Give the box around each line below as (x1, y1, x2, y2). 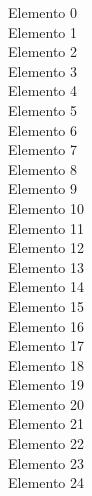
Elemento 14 (8, 276, 85, 297)
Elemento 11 (8, 217, 85, 238)
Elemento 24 (8, 472, 85, 493)
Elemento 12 (8, 237, 85, 258)
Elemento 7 (8, 139, 78, 160)
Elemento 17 (8, 335, 85, 356)
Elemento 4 (8, 80, 78, 101)
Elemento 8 (8, 158, 78, 179)
